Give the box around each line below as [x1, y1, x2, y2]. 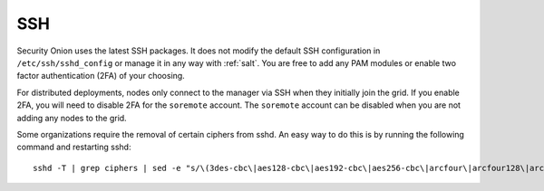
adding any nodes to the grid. [16, 112, 127, 123]
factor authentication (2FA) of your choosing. [16, 71, 185, 81]
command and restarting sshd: [16, 141, 131, 153]
